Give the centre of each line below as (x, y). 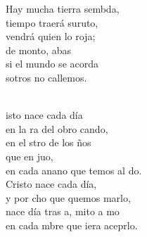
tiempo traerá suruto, (52, 22)
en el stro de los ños (49, 142)
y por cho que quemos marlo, (68, 197)
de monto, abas (39, 50)
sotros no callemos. (46, 77)
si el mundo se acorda (52, 64)
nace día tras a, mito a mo (63, 211)
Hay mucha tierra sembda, (63, 8)
